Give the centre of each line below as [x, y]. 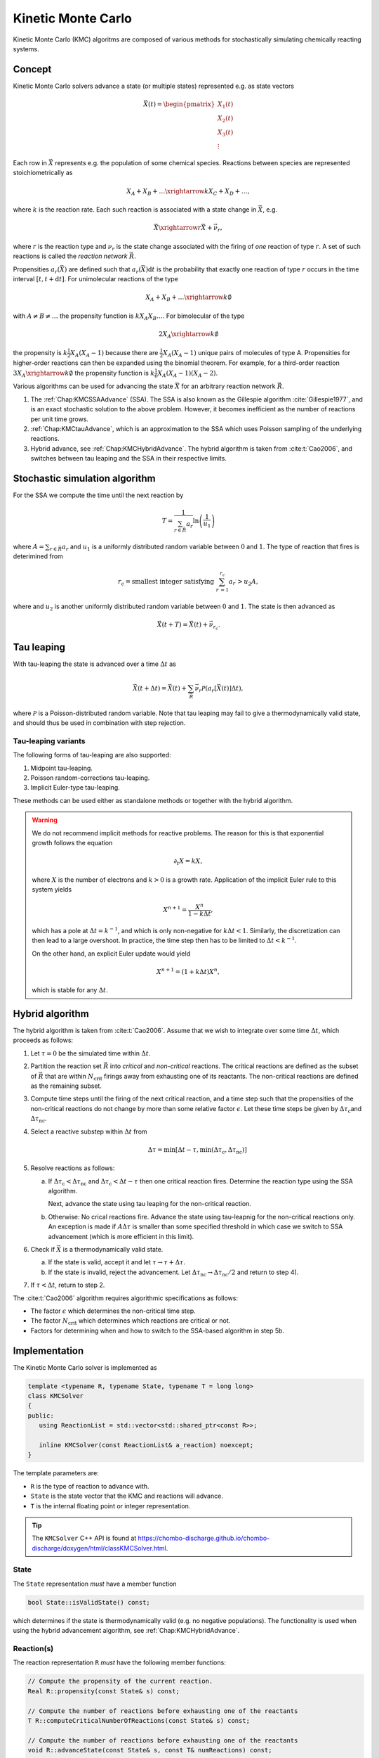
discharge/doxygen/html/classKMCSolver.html [99, 1548]
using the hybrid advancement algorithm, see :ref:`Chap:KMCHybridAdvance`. [126, 1631]
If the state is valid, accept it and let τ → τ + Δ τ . [117, 1262]
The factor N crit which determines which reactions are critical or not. [131, 1322]
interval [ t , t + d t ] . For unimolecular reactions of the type [95, 279]
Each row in [30, 163]
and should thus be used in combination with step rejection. [99, 723]
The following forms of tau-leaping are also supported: [92, 755]
